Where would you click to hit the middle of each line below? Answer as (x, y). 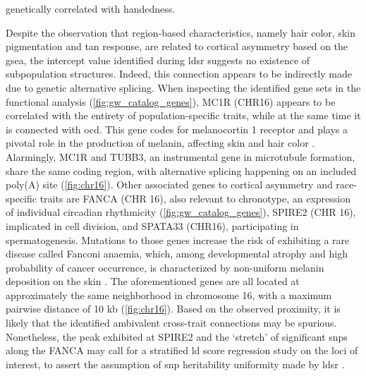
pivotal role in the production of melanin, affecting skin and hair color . (160, 143)
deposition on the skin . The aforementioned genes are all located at (153, 281)
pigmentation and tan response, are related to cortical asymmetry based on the (177, 46)
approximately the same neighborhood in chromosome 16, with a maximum (169, 295)
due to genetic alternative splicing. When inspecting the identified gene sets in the (183, 87)
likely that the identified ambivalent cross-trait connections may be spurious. (171, 323)
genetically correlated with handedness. (91, 8)
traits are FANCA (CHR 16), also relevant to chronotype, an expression (195, 198)
